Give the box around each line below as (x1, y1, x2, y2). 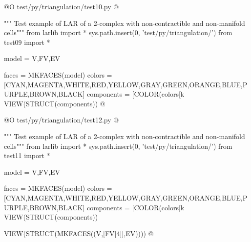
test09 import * (4, 37, 50, 47)
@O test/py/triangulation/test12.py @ (4, 115, 119, 125)
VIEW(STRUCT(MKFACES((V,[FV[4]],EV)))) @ (4, 228, 154, 238)
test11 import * (4, 150, 50, 161)
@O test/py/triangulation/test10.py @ (4, 1, 119, 11)
